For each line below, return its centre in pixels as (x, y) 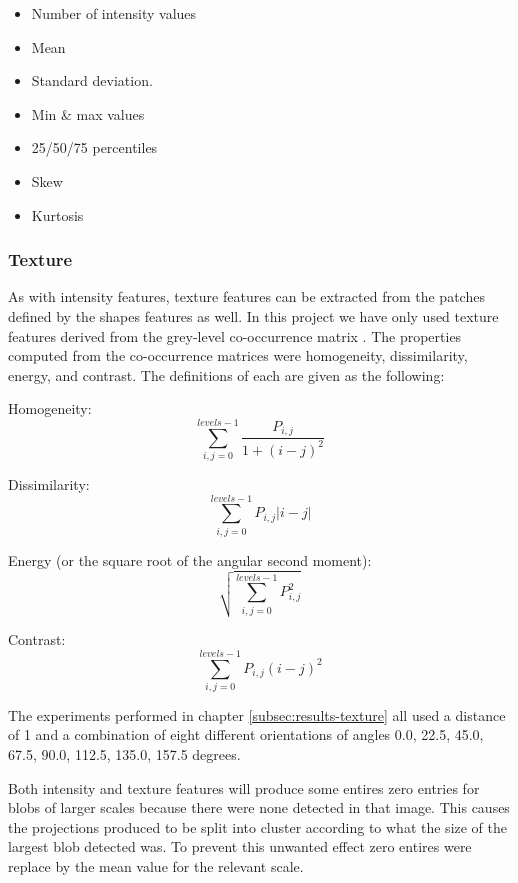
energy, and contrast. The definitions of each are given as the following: (226, 374)
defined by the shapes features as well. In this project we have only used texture (253, 315)
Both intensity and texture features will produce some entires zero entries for (244, 787)
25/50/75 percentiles (94, 147)
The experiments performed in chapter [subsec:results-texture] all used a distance (257, 714)
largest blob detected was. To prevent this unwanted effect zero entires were (240, 846)
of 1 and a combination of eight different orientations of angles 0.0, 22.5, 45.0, (246, 734)
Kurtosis (57, 214)
